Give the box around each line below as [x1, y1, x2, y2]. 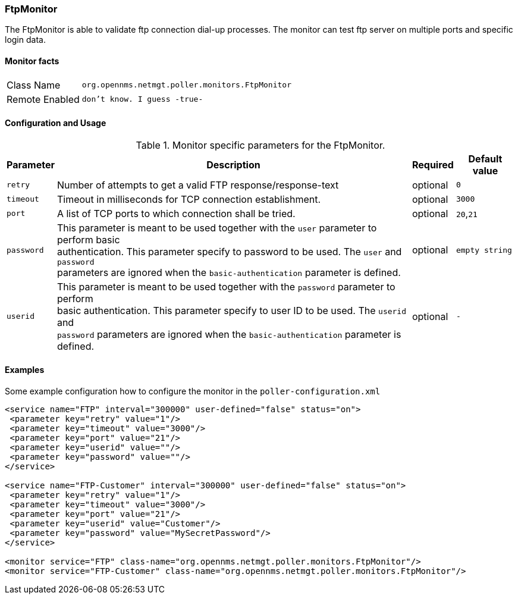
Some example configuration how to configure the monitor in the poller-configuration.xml [5, 386, 381, 397]
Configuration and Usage [5, 118, 106, 128]
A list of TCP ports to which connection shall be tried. [56, 207, 296, 219]
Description [206, 158, 260, 171]
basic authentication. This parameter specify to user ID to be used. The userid [56, 304, 407, 316]
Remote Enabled [7, 93, 80, 105]
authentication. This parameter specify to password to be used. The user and [56, 245, 402, 258]
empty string [456, 245, 512, 255]
